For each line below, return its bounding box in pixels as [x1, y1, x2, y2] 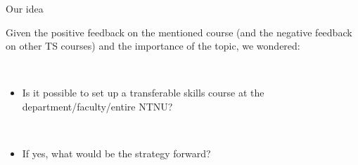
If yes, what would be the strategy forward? [22, 146, 211, 161]
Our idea [6, 1, 44, 15]
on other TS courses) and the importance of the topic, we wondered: [6, 38, 300, 53]
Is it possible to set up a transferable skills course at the [22, 85, 264, 100]
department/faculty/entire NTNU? [22, 99, 173, 113]
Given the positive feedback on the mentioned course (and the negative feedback [6, 24, 352, 39]
